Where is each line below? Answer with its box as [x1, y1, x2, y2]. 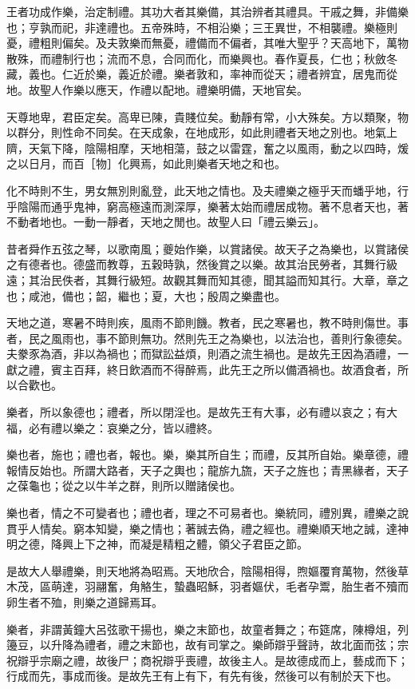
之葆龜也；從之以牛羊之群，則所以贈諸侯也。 [6, 477, 241, 494]
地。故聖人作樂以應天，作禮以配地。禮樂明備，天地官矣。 [6, 81, 308, 98]
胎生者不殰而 [341, 578, 409, 595]
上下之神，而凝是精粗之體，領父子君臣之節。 [73, 536, 308, 552]
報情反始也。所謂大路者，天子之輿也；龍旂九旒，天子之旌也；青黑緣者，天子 [6, 461, 409, 478]
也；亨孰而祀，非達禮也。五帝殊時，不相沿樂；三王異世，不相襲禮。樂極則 [6, 18, 397, 35]
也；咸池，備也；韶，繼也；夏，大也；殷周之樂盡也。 [6, 287, 286, 304]
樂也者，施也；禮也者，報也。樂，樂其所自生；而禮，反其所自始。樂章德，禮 [6, 446, 409, 463]
